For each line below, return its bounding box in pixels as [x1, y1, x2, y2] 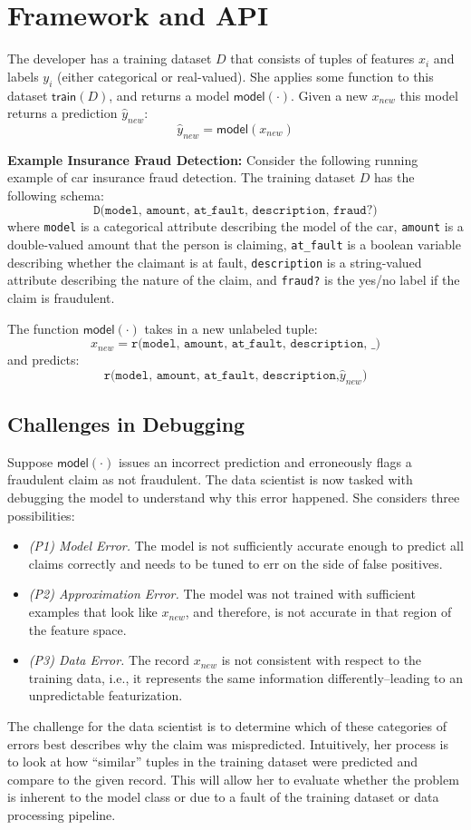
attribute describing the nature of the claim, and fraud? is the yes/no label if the [7, 270, 460, 289]
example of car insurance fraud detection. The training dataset [7, 168, 356, 187]
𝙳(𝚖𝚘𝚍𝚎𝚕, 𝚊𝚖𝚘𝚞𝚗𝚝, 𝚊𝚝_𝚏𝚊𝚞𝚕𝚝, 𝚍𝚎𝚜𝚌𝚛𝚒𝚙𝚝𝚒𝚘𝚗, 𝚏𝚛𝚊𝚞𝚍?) [93, 204, 378, 218]
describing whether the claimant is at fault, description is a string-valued [7, 252, 422, 271]
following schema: [7, 185, 105, 204]
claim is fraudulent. [7, 288, 115, 308]
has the [374, 168, 415, 187]
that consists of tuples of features [230, 49, 415, 68]
